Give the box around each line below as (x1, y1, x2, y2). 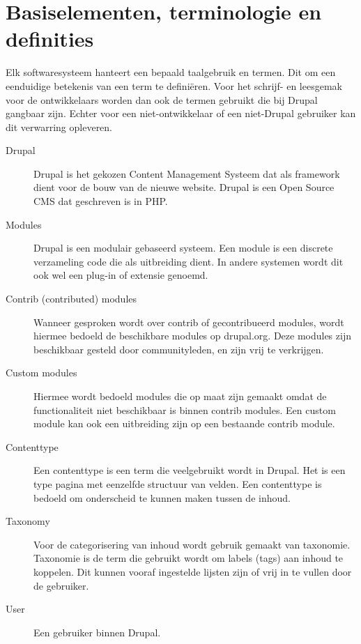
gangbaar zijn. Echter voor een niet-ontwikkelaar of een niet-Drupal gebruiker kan (6, 106, 356, 121)
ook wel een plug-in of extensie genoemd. (33, 268, 208, 282)
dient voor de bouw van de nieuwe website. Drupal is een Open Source (33, 180, 335, 194)
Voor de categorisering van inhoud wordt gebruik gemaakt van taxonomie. (33, 537, 351, 551)
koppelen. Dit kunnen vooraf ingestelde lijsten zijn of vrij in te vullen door (33, 564, 352, 578)
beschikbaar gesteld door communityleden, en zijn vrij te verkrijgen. (33, 342, 324, 356)
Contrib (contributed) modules (6, 291, 137, 306)
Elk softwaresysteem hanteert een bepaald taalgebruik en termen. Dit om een (6, 65, 336, 79)
